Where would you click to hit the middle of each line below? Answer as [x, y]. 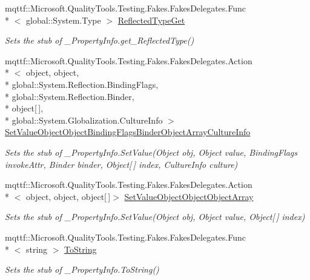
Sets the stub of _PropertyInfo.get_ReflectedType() [100, 40]
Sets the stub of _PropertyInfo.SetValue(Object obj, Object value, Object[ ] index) [155, 217]
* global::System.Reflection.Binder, [70, 96]
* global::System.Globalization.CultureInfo [84, 120]
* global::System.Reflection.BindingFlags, [82, 84]
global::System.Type [63, 20]
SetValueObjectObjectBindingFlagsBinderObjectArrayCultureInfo [128, 132]
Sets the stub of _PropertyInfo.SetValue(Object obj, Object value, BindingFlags [151, 152]
